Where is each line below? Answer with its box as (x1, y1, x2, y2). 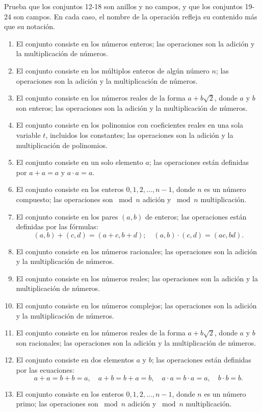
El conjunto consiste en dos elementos (16, 354, 134, 365)
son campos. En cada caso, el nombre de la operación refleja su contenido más (13, 11, 257, 21)
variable (16, 129, 41, 140)
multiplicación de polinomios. (16, 139, 108, 150)
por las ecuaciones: (16, 365, 74, 375)
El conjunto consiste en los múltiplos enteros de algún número (16, 65, 209, 76)
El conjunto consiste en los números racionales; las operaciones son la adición (16, 246, 257, 256)
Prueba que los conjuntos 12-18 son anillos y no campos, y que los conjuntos (4, 1, 243, 11)
